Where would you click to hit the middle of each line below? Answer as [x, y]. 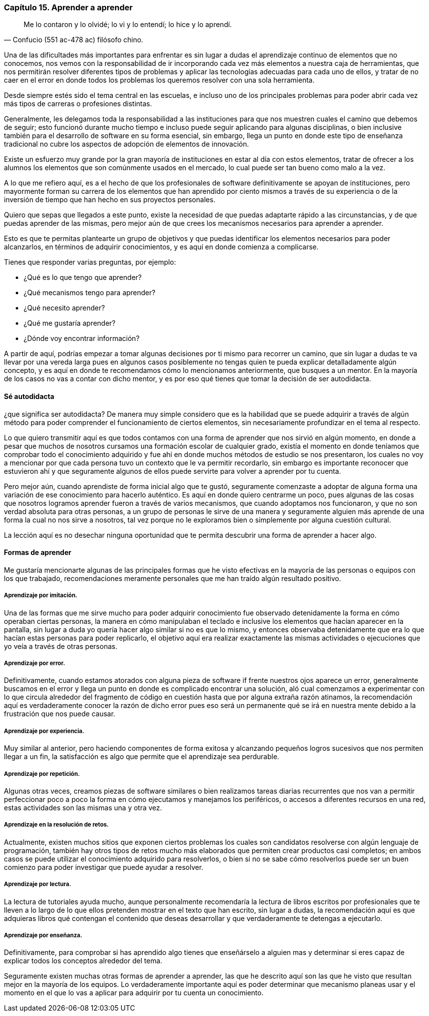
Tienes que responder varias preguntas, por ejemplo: [90, 262]
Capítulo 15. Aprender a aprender [68, 7]
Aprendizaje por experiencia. [44, 731]
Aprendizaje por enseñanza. [43, 935]
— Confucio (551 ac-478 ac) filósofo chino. [74, 40]
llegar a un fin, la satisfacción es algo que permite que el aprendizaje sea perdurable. [142, 757]
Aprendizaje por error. [35, 663]
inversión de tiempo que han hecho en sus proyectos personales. [110, 200]
